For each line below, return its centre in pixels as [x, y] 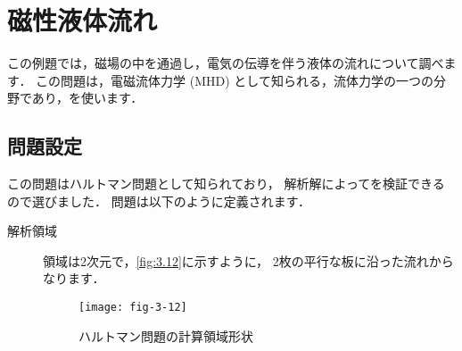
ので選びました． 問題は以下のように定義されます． [159, 201]
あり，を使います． [87, 98]
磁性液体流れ [82, 20]
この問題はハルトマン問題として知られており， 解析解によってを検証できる [226, 184]
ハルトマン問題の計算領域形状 [166, 335]
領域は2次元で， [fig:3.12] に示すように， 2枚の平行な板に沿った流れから [248, 260]
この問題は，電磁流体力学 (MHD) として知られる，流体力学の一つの [235, 80]
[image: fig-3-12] [133, 308]
